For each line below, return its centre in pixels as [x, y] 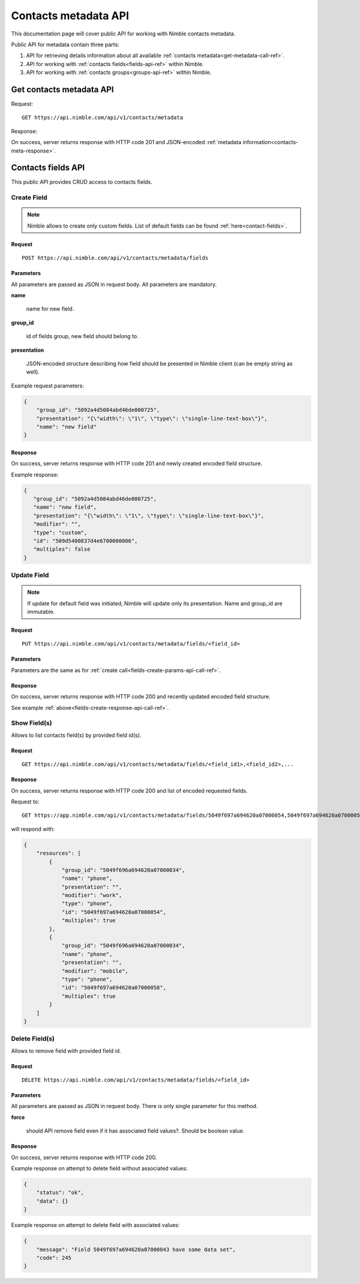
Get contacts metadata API [62, 89]
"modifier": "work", [92, 895]
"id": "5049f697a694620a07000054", [114, 912]
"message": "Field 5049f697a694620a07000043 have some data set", [136, 1249]
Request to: [25, 801]
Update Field [30, 575]
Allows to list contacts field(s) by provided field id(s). [76, 735]
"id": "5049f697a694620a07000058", [114, 988]
